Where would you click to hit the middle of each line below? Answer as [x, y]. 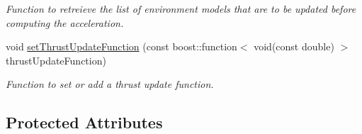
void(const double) [294, 46]
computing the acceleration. [65, 22]
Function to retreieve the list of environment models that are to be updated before [181, 9]
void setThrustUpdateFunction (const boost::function [121, 46]
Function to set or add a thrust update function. [110, 84]
